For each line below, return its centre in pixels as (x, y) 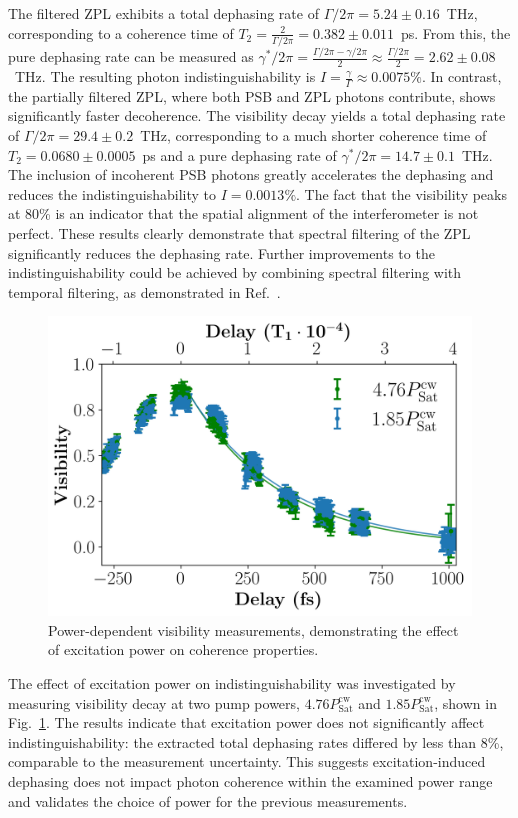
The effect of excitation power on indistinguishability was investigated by (232, 682)
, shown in (465, 702)
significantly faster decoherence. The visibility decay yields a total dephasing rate (257, 115)
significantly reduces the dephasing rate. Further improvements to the (221, 252)
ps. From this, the (455, 32)
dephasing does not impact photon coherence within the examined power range (250, 780)
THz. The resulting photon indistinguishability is (165, 76)
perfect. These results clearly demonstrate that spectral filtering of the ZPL (239, 233)
